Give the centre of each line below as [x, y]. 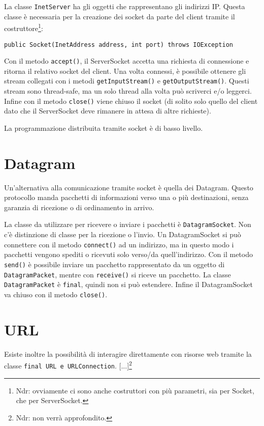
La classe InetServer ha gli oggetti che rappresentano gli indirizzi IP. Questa [125, 6]
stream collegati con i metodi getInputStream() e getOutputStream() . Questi [127, 81]
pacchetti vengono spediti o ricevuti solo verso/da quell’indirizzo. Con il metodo [128, 254]
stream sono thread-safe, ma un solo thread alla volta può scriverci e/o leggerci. [128, 91]
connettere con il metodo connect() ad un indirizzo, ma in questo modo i [119, 244]
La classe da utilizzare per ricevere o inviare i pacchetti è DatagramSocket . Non [128, 224]
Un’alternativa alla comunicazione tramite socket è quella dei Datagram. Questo [129, 187]
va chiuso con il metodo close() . [56, 294]
